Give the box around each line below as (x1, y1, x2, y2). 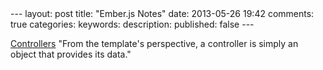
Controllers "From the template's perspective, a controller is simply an (10, 38, 299, 49)
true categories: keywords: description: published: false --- (10, 18, 255, 30)
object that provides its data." (10, 48, 132, 60)
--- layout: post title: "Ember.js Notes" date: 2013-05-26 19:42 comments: (10, 8, 315, 19)
